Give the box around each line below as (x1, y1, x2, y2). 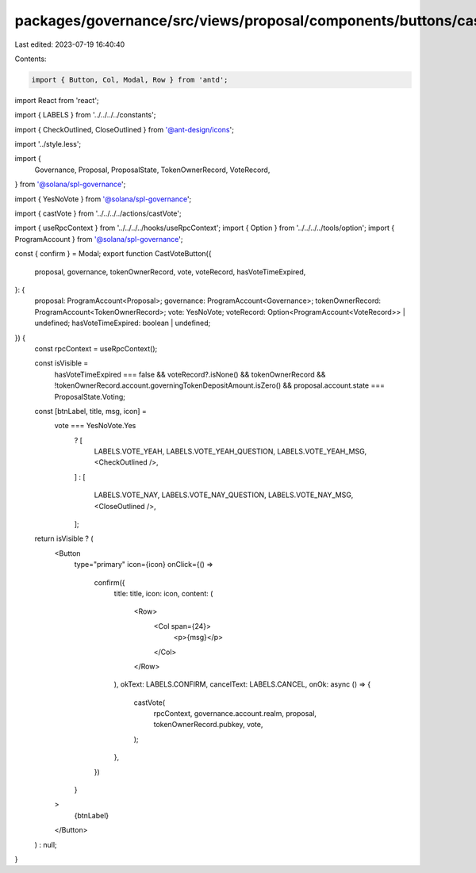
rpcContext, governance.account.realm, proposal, (153, 709, 317, 718)
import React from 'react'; (14, 95, 99, 105)
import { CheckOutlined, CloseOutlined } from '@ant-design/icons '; (14, 124, 234, 134)
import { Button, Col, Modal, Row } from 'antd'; (31, 75, 228, 84)
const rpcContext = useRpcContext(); (34, 343, 158, 353)
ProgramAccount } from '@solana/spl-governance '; (14, 234, 183, 243)
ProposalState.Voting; (54, 392, 126, 401)
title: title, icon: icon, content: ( (113, 588, 213, 598)
